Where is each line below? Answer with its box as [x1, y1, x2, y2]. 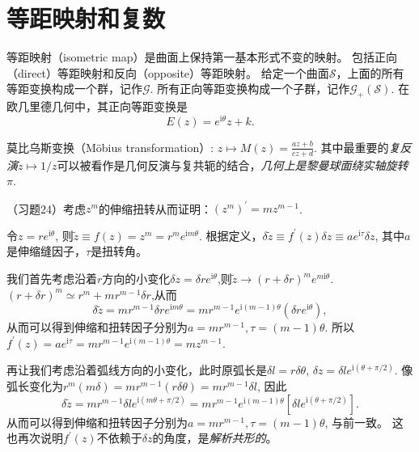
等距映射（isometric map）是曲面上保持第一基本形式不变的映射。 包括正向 [6, 49, 398, 65]
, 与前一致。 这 [324, 413, 404, 430]
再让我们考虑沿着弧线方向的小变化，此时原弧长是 [6, 361, 267, 378]
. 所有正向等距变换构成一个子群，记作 [150, 80, 350, 97]
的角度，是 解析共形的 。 [152, 429, 277, 446]
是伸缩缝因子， [6, 243, 86, 260]
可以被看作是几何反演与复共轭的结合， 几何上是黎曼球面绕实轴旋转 [57, 156, 408, 173]
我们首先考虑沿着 [6, 270, 97, 287]
